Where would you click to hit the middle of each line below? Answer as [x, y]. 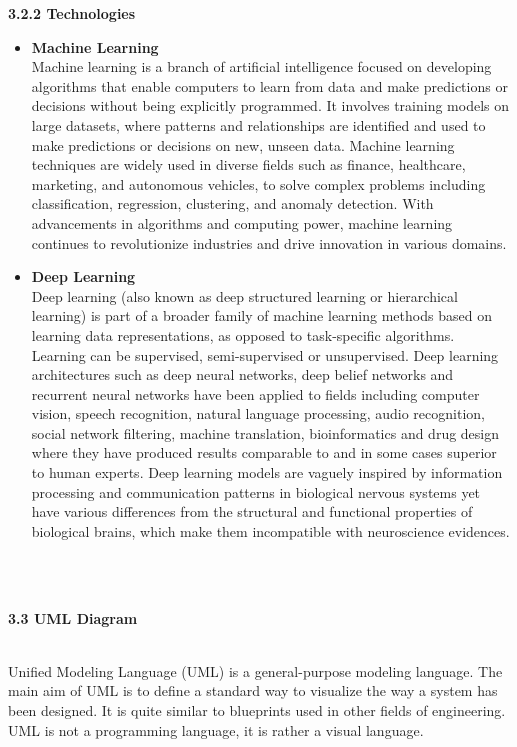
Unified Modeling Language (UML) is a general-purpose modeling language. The [255, 670]
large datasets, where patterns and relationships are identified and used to [258, 124]
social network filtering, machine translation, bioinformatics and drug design [265, 432]
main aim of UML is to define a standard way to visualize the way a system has [253, 690]
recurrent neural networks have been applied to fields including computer [255, 393]
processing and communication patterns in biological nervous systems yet [256, 491]
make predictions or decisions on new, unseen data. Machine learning [243, 144]
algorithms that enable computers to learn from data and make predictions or [269, 85]
